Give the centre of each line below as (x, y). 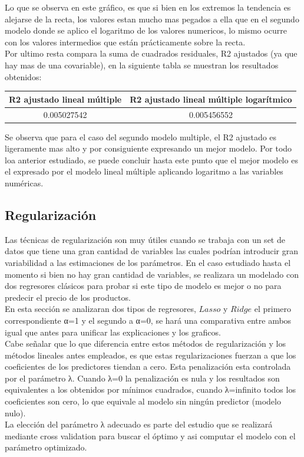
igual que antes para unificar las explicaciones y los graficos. (113, 332)
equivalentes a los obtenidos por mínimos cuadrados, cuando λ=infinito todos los (150, 389)
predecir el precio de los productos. (68, 297)
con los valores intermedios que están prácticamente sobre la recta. (125, 42)
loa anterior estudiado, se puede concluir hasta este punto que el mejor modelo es (151, 160)
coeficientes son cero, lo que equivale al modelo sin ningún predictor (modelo (143, 401)
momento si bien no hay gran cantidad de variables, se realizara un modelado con (152, 274)
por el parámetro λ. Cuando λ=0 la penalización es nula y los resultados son (142, 378)
